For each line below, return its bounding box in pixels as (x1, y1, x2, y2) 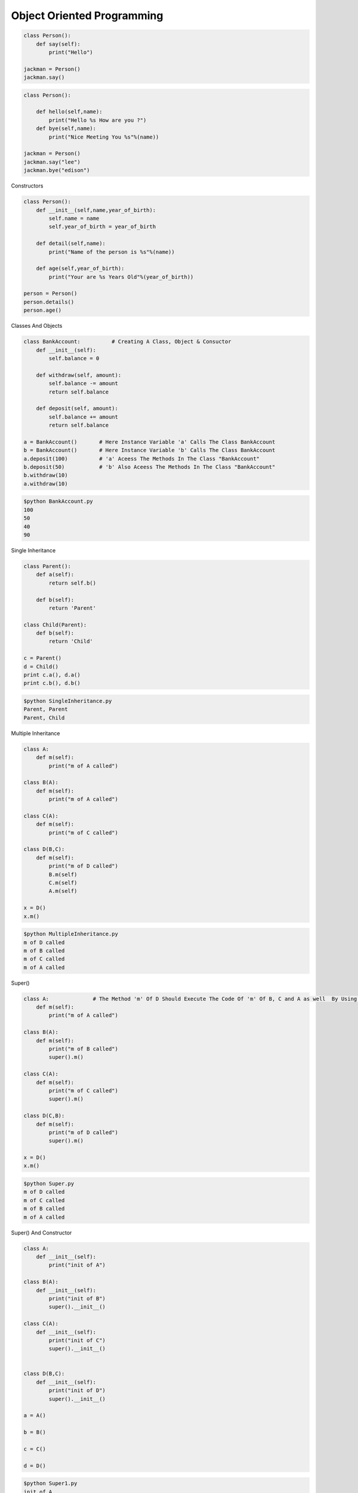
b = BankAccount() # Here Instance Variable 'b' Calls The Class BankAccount (23, 447, 276, 454)
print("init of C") (48, 1337, 106, 1344)
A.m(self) (48, 887, 78, 895)
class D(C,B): (23, 1113, 65, 1119)
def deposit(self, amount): (36, 405, 119, 412)
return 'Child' (48, 638, 94, 645)
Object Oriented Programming (11, 9, 163, 22)
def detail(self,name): (36, 240, 106, 247)
